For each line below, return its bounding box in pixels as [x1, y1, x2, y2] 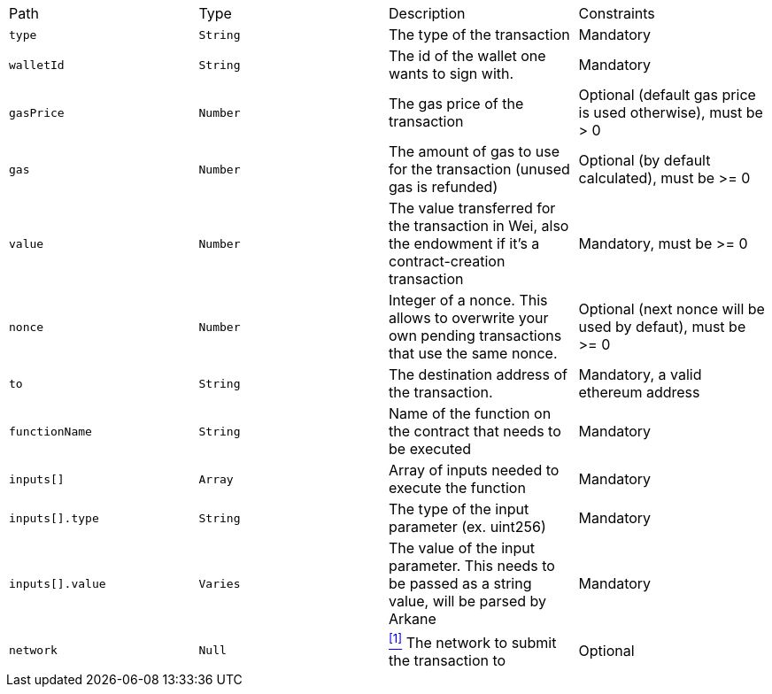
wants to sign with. [389, 65, 514, 82]
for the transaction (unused [389, 160, 570, 178]
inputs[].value [9, 576, 106, 590]
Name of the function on [389, 405, 552, 422]
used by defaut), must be [578, 318, 746, 335]
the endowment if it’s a [389, 235, 540, 252]
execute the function [389, 479, 526, 497]
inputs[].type [9, 511, 99, 525]
